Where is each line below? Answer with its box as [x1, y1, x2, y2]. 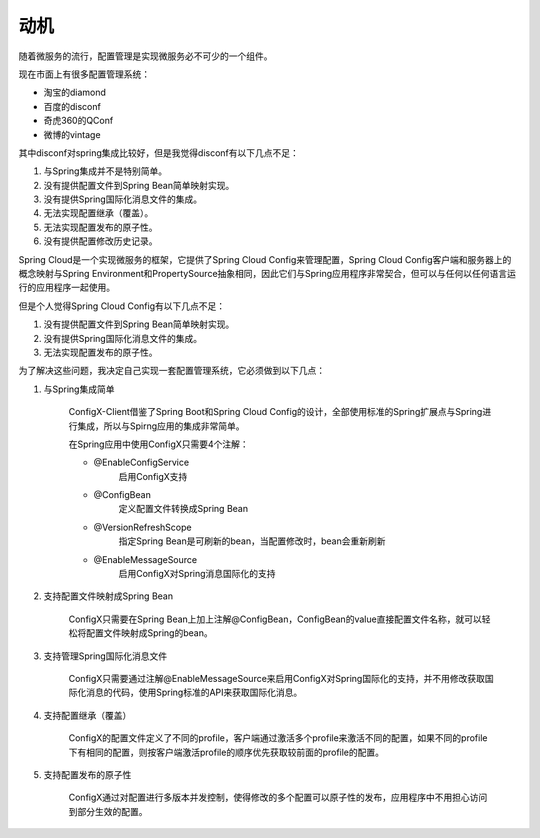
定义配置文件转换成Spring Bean [118, 503, 249, 515]
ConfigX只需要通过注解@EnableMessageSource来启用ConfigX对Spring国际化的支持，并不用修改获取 [68, 673, 485, 684]
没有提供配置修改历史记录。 [43, 235, 158, 247]
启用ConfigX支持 [118, 470, 188, 482]
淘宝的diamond [43, 86, 107, 99]
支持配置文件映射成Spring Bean [43, 590, 174, 602]
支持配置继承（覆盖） [43, 709, 132, 721]
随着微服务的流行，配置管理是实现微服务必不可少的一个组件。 [18, 50, 273, 62]
